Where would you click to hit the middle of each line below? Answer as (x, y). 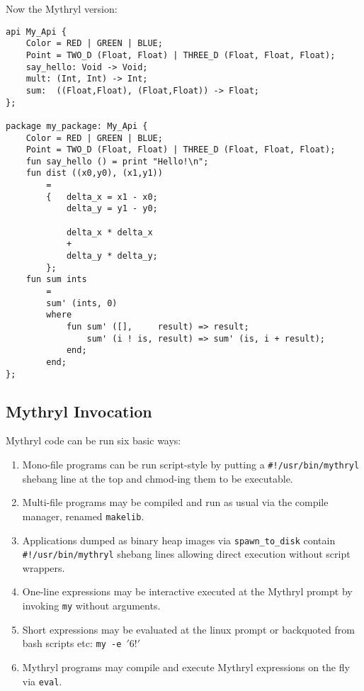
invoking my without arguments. (91, 606)
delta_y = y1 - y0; (112, 209)
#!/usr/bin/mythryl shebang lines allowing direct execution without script (186, 554)
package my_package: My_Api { (77, 126)
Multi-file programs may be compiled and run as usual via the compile (175, 502)
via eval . (42, 681)
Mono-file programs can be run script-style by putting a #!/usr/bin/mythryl (191, 465)
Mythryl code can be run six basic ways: (93, 440)
